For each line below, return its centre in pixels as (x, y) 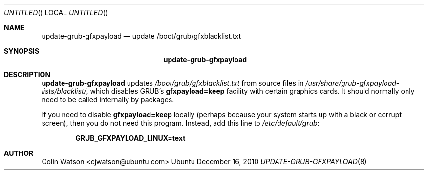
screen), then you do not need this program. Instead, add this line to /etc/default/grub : (181, 123)
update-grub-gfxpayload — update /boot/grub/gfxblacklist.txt (141, 36)
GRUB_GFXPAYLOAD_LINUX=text (130, 138)
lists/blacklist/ (64, 91)
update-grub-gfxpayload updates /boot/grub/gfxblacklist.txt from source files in (173, 83)
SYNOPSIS (22, 51)
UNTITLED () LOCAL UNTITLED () (56, 12)
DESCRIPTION (27, 75)
